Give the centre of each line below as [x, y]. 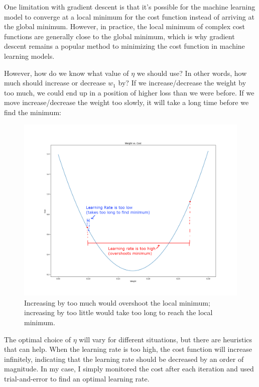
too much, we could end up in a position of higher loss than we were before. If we [129, 92]
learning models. [29, 56]
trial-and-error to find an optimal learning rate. [77, 379]
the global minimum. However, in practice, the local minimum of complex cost [125, 26]
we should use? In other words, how [192, 73]
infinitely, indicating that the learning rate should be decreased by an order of [124, 359]
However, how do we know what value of [67, 73]
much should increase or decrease [55, 83]
